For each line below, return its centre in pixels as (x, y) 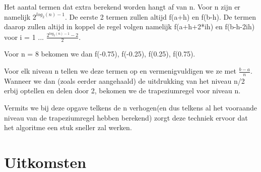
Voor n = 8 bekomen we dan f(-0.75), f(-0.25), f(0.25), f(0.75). (100, 54)
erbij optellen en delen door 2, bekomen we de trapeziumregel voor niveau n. (122, 91)
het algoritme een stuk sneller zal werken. (68, 127)
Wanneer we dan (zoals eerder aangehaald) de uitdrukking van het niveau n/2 (124, 80)
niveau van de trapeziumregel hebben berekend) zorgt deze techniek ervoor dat (126, 117)
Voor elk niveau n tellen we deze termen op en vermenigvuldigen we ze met (120, 71)
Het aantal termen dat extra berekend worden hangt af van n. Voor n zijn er (122, 7)
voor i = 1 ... (24, 37)
